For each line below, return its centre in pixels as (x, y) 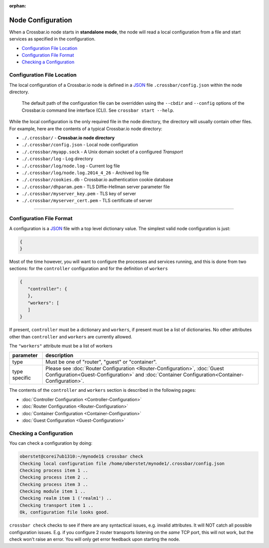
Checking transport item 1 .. (57, 505)
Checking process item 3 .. (54, 484)
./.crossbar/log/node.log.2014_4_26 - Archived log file (85, 173)
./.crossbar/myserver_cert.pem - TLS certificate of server (87, 201)
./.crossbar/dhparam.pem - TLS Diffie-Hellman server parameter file (96, 187)
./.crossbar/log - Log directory (57, 159)
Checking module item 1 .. (53, 491)
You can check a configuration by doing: (51, 443)
